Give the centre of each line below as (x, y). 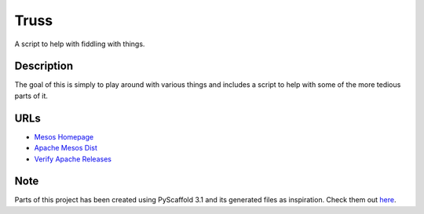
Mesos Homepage (64, 136)
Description (44, 66)
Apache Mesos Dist (66, 148)
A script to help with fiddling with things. (80, 44)
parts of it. (31, 96)
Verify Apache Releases (73, 159)
